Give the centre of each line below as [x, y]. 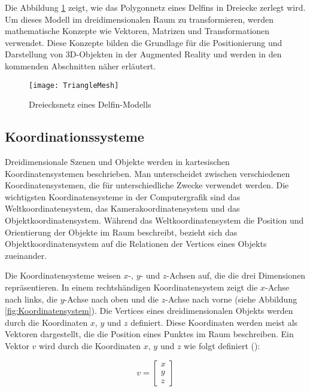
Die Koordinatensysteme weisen [63, 275]
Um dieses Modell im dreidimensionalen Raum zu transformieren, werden [139, 19]
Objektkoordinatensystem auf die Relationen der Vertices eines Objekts [136, 244]
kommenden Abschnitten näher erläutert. [80, 65]
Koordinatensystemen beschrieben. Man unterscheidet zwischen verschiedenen [148, 173]
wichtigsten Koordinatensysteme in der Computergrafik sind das [123, 196]
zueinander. [26, 255]
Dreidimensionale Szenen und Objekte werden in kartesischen [117, 162]
